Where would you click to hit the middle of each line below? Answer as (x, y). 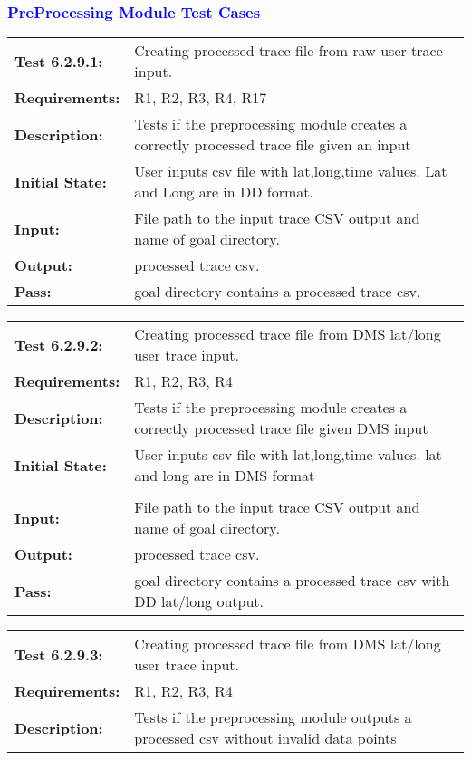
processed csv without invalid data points (265, 738)
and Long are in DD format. (224, 192)
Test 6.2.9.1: (59, 61)
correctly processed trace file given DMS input (281, 428)
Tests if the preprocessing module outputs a (273, 717)
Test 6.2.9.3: (59, 654)
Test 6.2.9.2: (59, 344)
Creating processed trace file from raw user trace (288, 51)
